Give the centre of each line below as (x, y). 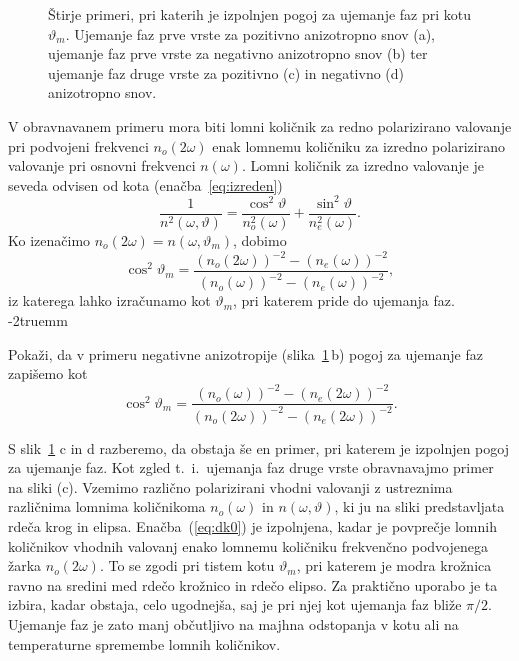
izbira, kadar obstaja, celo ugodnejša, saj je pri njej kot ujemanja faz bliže (235, 604)
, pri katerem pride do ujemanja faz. (344, 300)
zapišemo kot (48, 373)
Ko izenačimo (49, 239)
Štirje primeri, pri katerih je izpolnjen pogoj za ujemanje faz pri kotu (260, 14)
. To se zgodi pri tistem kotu (187, 565)
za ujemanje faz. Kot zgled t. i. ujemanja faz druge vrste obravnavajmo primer (251, 467)
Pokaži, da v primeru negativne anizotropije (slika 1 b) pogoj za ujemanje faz (245, 353)
